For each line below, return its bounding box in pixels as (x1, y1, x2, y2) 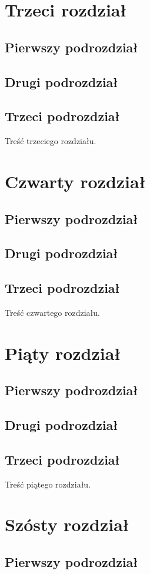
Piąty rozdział (5, 341, 121, 365)
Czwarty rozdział (5, 169, 146, 193)
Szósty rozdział (5, 512, 129, 536)
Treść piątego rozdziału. (5, 478, 91, 490)
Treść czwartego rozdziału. (5, 306, 100, 318)
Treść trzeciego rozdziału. (5, 135, 96, 147)
